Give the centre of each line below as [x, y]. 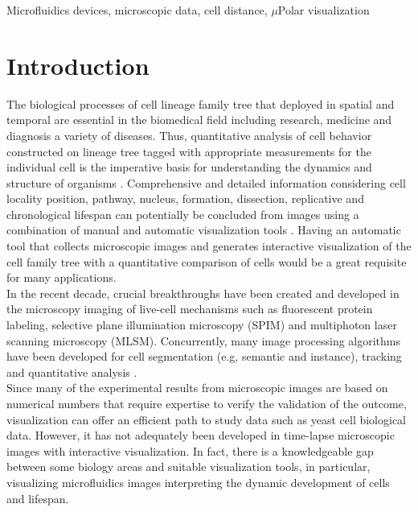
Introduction [78, 65]
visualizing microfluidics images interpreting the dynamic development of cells [198, 482]
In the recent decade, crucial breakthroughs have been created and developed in [203, 293]
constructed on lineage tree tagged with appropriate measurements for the [189, 151]
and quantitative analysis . [72, 372]
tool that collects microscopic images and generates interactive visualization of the [209, 246]
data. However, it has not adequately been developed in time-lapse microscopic [201, 435]
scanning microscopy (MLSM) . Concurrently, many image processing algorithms [204, 340]
